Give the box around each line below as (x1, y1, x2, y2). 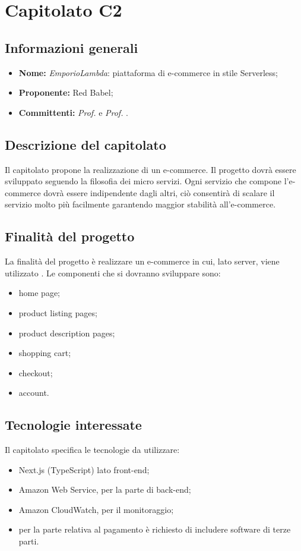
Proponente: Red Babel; (18, 86, 113, 99)
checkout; (18, 366, 53, 379)
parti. (18, 535, 39, 547)
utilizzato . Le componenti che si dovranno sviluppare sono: (5, 266, 221, 279)
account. (18, 386, 49, 399)
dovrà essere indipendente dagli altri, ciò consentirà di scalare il (43, 186, 275, 199)
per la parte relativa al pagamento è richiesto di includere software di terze (18, 523, 291, 536)
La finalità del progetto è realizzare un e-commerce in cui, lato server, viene (5, 255, 280, 267)
